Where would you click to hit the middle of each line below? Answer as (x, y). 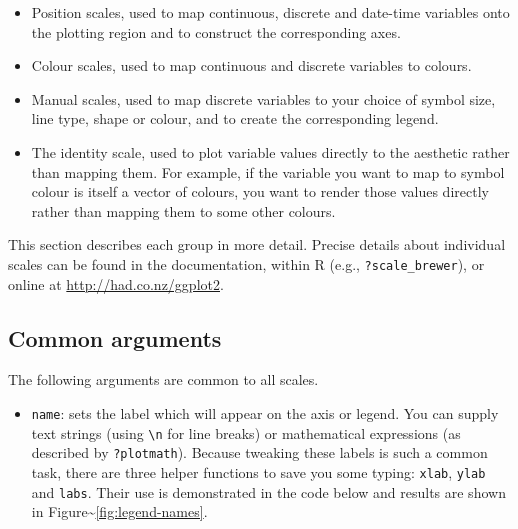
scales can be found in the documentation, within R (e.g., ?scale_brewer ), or (246, 263)
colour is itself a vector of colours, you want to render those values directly (260, 191)
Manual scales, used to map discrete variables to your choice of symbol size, (263, 98)
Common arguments (115, 337)
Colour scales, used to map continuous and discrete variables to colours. (251, 65)
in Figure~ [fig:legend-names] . (119, 511)
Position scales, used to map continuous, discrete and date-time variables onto (270, 12)
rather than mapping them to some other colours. (183, 210)
